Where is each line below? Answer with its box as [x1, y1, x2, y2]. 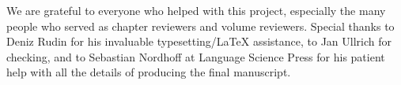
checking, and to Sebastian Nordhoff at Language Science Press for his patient [6, 48, 385, 65]
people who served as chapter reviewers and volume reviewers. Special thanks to [6, 17, 395, 34]
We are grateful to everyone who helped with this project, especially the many [6, 2, 386, 18]
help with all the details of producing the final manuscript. [6, 64, 291, 80]
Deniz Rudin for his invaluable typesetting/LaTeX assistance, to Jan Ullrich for [6, 33, 392, 50]
